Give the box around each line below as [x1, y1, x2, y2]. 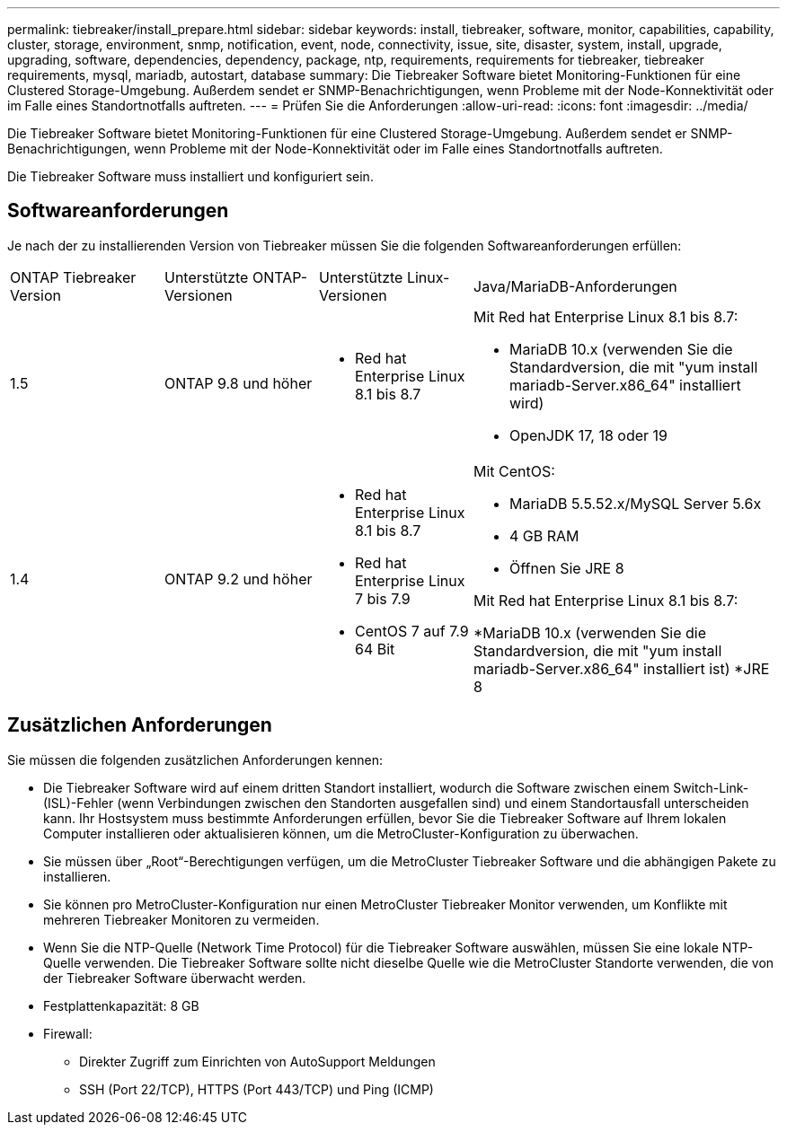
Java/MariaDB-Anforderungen [473, 276, 677, 295]
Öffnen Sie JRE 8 [509, 558, 624, 577]
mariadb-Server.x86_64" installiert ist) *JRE [473, 659, 770, 678]
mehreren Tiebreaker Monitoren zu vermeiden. [43, 911, 320, 927]
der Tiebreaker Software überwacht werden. [43, 970, 306, 986]
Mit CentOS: [473, 461, 555, 480]
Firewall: [43, 1025, 93, 1041]
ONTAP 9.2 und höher [164, 569, 313, 588]
